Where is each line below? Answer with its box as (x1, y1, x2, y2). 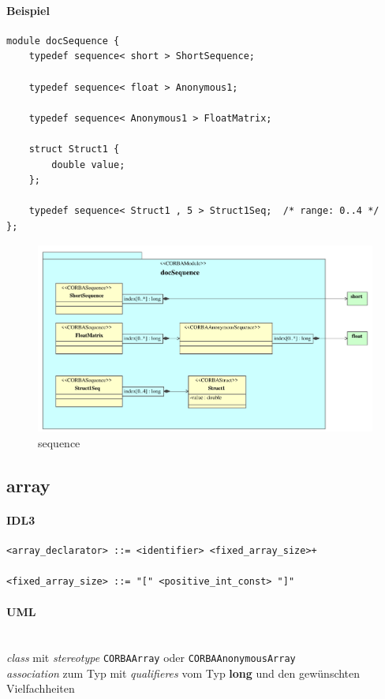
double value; (51, 159, 125, 170)
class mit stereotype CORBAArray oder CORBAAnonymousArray (6, 649, 296, 666)
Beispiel (6, 2, 50, 18)
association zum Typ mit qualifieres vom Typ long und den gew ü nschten (6, 664, 361, 681)
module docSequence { (6, 35, 120, 47)
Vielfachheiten (6, 680, 75, 697)
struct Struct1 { (28, 143, 120, 155)
